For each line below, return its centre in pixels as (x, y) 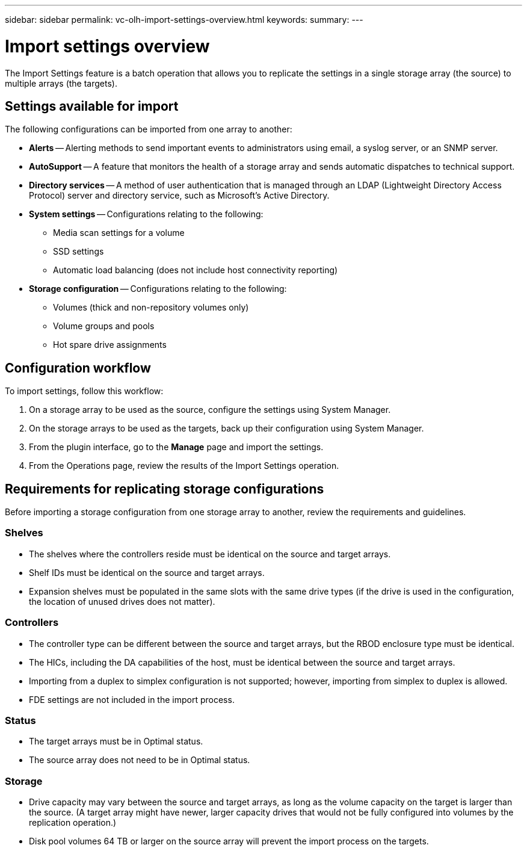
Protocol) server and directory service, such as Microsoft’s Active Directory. (179, 196)
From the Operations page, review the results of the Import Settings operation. (184, 466)
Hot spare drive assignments (110, 345)
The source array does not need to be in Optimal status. (140, 760)
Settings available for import (92, 106)
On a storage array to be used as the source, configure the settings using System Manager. (210, 410)
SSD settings (79, 252)
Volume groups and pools (104, 326)
